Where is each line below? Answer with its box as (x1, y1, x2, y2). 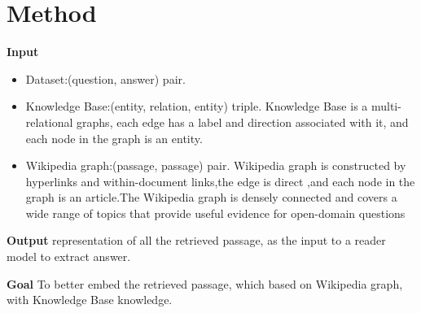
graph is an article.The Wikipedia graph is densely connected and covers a (25, 189, 397, 206)
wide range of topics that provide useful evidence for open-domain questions (25, 204, 406, 221)
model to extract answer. (7, 248, 131, 265)
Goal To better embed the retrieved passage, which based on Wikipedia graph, (7, 275, 403, 292)
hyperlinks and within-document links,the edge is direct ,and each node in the (25, 172, 415, 189)
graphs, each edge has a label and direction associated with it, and (77, 113, 409, 130)
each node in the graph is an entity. (25, 129, 203, 146)
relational (25, 113, 73, 130)
